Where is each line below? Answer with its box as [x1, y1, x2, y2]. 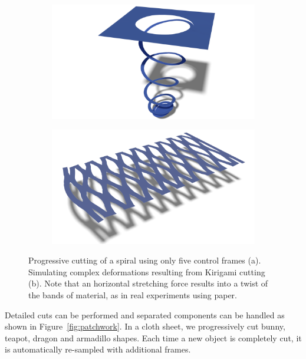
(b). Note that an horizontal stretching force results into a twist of [28, 277, 268, 289]
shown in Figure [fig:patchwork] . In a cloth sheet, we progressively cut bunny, [5, 320, 285, 332]
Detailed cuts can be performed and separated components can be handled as [5, 308, 285, 321]
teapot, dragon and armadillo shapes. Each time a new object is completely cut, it [5, 331, 302, 344]
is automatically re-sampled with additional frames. [5, 343, 191, 355]
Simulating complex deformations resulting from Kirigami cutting [28, 265, 265, 278]
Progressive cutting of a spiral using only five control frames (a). [28, 254, 261, 266]
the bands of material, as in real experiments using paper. [28, 288, 237, 301]
